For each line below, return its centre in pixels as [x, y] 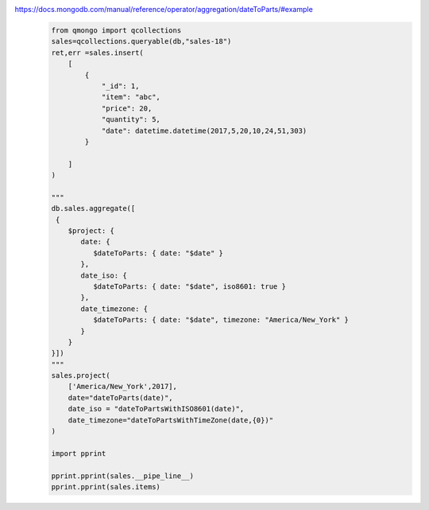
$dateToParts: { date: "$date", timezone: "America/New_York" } [221, 320]
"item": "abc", [131, 97]
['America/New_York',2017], [123, 387]
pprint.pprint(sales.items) [106, 487]
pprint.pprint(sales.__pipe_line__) [123, 476]
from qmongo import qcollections [116, 30]
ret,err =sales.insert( [98, 53]
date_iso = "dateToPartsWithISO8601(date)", [156, 409]
